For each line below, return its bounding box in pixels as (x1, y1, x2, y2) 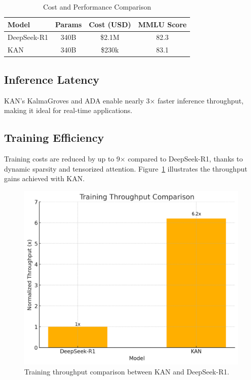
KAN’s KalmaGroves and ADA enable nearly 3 (4, 95, 150, 105)
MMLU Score (138, 19, 187, 29)
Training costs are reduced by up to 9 (4, 153, 120, 164)
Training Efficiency (4, 130, 104, 145)
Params (55, 19, 82, 29)
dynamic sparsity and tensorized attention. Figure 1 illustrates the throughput (4, 163, 247, 174)
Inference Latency (4, 71, 99, 87)
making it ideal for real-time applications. (4, 105, 133, 116)
